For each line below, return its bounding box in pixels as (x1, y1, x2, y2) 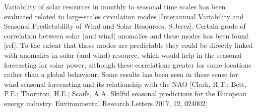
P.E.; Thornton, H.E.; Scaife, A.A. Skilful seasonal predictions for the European (4, 88, 247, 99)
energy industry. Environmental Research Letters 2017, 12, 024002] (4, 98, 207, 108)
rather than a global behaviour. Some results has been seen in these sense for (4, 69, 238, 79)
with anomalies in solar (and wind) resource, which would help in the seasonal (4, 49, 242, 60)
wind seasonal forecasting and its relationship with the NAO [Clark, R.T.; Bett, (4, 78, 247, 89)
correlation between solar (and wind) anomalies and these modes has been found (4, 30, 249, 40)
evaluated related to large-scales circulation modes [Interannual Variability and (4, 11, 244, 21)
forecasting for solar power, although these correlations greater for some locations (4, 59, 252, 70)
